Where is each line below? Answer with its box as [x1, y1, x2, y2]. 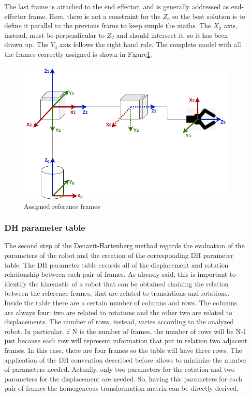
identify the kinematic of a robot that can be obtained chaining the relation [4, 278, 229, 288]
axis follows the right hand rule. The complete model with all [59, 39, 241, 49]
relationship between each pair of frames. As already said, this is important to [4, 269, 236, 279]
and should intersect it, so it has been [116, 30, 228, 40]
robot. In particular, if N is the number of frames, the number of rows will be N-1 [4, 326, 247, 336]
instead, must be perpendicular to [4, 30, 105, 40]
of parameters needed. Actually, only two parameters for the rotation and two [4, 364, 235, 374]
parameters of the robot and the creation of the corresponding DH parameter [4, 250, 234, 260]
